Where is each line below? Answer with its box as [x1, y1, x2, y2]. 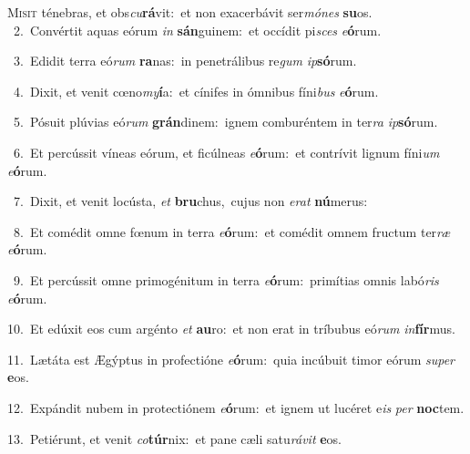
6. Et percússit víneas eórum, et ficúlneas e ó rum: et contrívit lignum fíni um [13, 142, 440, 161]
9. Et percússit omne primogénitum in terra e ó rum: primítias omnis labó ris [13, 270, 439, 289]
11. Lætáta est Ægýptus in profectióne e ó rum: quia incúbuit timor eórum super [7, 349, 455, 368]
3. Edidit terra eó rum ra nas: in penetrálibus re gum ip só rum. [13, 51, 357, 70]
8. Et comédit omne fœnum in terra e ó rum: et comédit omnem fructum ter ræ [13, 222, 451, 241]
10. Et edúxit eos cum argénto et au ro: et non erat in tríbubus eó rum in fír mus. [7, 319, 455, 338]
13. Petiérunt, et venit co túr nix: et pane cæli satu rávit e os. [7, 428, 342, 448]
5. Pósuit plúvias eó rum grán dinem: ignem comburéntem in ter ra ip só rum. [13, 112, 438, 131]
